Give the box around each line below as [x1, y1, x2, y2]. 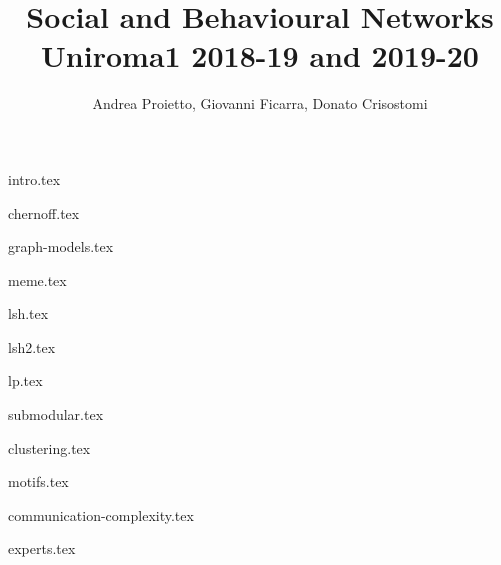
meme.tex [8, 269, 67, 290]
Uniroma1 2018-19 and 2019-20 [41, 35, 479, 76]
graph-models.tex [8, 236, 114, 257]
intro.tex [8, 168, 61, 189]
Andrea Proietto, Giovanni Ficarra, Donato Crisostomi [92, 93, 428, 114]
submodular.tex [8, 404, 104, 425]
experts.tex [8, 538, 76, 559]
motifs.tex [8, 471, 69, 492]
